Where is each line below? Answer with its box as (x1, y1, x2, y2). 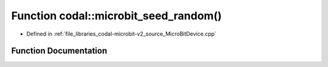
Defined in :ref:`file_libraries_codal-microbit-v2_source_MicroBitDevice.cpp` (26, 30, 217, 37)
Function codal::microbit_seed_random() (11, 9, 222, 22)
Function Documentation (11, 46, 108, 56)
